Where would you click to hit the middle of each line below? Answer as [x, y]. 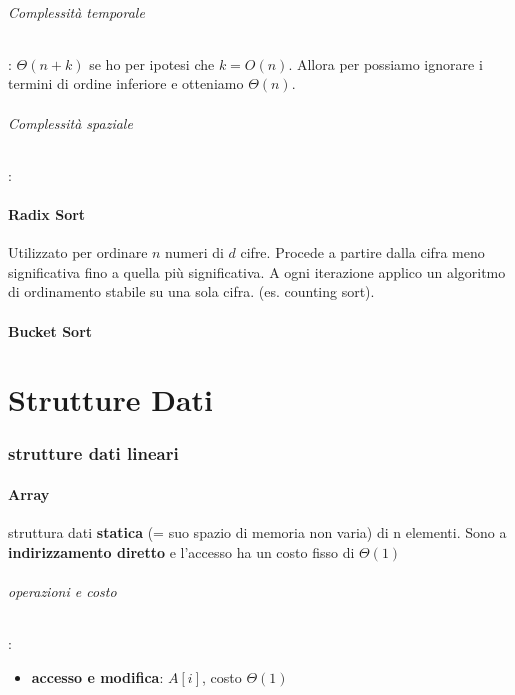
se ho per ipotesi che [152, 63]
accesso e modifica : [97, 676]
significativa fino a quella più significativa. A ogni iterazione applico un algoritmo [257, 271]
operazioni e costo [62, 590]
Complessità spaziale [70, 122]
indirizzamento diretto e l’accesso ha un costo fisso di [181, 551]
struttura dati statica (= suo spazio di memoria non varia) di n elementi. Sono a [257, 532]
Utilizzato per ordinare [78, 252]
